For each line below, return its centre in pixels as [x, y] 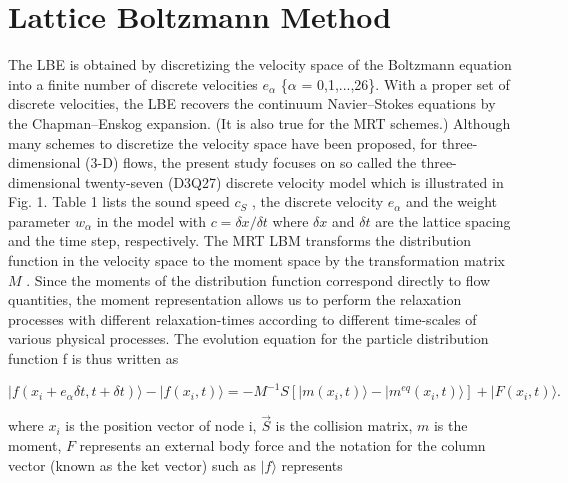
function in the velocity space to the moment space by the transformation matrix [256, 260]
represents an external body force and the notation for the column [282, 444]
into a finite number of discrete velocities [133, 83]
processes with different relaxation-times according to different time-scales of [242, 318]
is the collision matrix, [344, 425]
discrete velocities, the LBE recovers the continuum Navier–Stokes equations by [252, 103]
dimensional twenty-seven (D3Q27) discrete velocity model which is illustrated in [256, 181]
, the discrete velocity [317, 201]
